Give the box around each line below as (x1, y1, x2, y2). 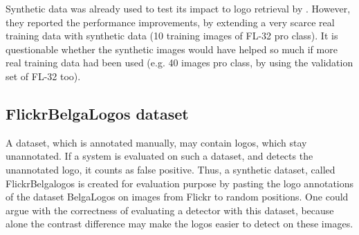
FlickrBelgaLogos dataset (6, 102, 189, 124)
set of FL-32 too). (6, 68, 81, 83)
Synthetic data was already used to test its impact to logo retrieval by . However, (6, 1, 351, 15)
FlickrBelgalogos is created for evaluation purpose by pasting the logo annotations (6, 176, 354, 190)
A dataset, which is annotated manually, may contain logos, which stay (6, 135, 307, 149)
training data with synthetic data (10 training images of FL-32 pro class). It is (6, 28, 338, 43)
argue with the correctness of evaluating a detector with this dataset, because (6, 203, 334, 217)
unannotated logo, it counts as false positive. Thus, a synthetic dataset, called (6, 162, 335, 176)
